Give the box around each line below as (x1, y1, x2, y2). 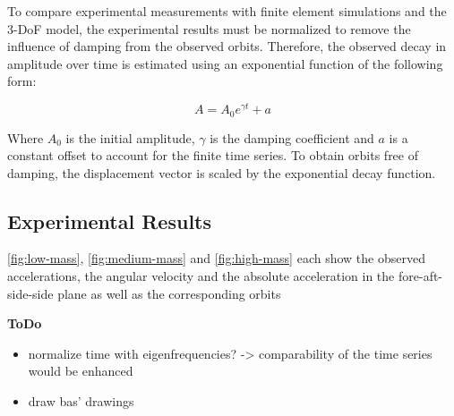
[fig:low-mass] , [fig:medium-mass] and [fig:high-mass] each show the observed (7, 249, 425, 267)
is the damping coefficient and (210, 128, 374, 147)
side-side (7, 284, 54, 302)
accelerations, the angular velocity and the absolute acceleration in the (7, 267, 395, 285)
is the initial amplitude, (65, 128, 195, 147)
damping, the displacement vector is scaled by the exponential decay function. (7, 163, 436, 182)
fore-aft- (398, 267, 443, 285)
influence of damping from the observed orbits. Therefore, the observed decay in (7, 37, 447, 55)
